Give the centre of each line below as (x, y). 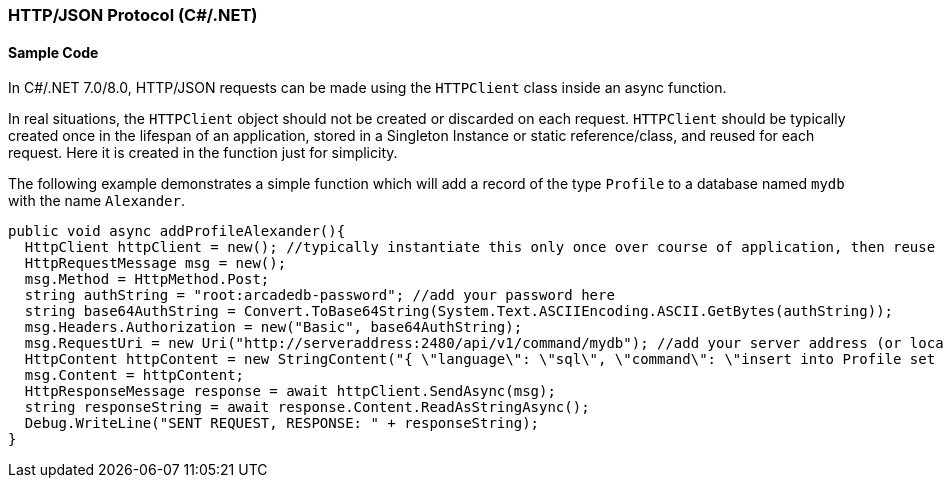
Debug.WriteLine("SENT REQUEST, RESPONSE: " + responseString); (282, 423)
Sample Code (53, 52)
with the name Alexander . (97, 201)
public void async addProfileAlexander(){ (177, 231)
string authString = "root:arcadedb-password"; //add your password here (319, 295)
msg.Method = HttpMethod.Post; (147, 279)
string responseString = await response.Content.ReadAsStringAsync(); (307, 407)
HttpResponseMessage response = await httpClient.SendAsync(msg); (290, 391)
